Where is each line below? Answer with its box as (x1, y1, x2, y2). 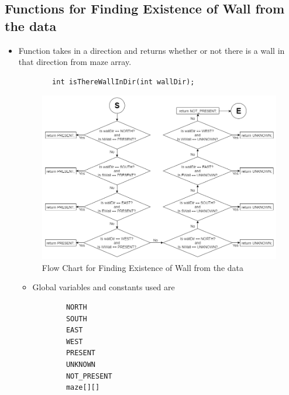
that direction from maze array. (18, 56, 132, 68)
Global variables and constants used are (32, 281, 175, 293)
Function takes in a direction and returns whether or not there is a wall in (18, 44, 285, 56)
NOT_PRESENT (66, 372, 112, 380)
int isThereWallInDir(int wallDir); (52, 77, 195, 86)
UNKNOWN (66, 360, 95, 369)
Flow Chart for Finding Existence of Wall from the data (42, 261, 243, 273)
